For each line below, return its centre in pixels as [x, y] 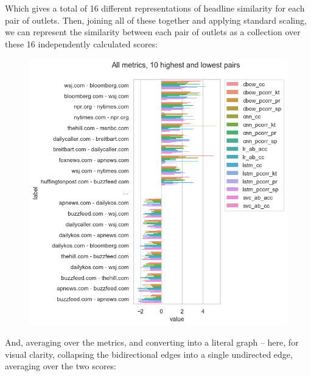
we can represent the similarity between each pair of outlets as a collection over [153, 32]
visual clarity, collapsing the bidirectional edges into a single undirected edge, [149, 354]
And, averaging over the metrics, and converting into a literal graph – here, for [152, 342]
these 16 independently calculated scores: [82, 43]
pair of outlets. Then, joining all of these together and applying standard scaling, [156, 20]
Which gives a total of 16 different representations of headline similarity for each [155, 8]
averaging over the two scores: [61, 366]
